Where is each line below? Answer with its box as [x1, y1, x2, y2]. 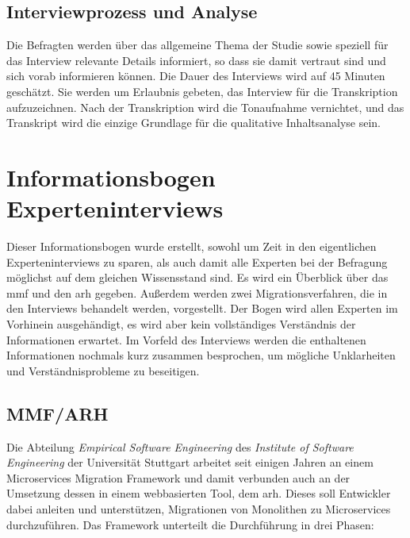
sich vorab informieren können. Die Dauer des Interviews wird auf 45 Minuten [6, 67, 385, 84]
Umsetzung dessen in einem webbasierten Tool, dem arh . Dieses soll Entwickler [6, 485, 391, 501]
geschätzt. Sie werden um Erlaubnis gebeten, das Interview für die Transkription [6, 83, 398, 99]
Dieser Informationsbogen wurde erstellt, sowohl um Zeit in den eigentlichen [6, 238, 377, 255]
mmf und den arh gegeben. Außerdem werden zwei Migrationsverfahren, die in [6, 284, 388, 301]
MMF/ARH [6, 401, 109, 425]
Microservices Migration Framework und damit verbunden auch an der [6, 469, 351, 486]
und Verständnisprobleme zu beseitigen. [6, 362, 200, 379]
